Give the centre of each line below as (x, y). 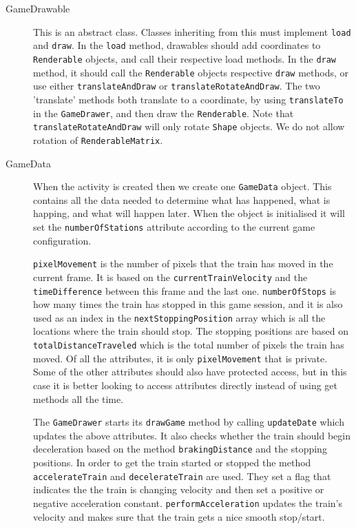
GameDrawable (38, 8)
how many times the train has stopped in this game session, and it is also (188, 304)
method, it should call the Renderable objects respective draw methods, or (191, 72)
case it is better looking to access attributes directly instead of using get (186, 385)
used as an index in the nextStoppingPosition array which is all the (179, 317)
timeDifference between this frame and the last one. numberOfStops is (185, 290)
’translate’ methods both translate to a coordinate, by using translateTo (188, 99)
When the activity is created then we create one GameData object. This (182, 186)
